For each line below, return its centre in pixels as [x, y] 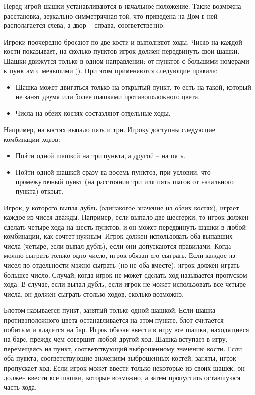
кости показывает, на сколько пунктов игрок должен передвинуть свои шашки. [122, 51]
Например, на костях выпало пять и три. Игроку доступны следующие [110, 129]
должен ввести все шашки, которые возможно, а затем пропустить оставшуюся [122, 377]
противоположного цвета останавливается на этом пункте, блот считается [114, 320]
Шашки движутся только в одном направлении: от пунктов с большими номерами [127, 60]
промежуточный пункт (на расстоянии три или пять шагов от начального [125, 181]
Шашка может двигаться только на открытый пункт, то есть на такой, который [133, 87]
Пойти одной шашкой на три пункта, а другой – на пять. [101, 155]
